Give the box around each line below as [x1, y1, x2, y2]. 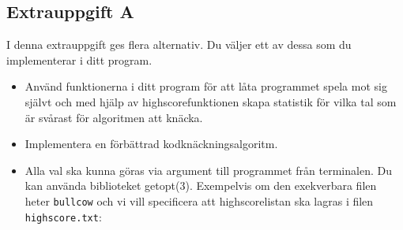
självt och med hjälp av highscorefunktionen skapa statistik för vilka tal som [24, 93, 397, 109]
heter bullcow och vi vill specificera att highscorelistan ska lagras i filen [24, 192, 374, 209]
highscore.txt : [24, 208, 102, 224]
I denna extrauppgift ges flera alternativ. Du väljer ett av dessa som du [6, 36, 352, 53]
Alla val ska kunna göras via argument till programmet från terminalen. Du [24, 161, 392, 178]
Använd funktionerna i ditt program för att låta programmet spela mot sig [24, 78, 387, 95]
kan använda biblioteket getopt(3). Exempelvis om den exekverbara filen [24, 177, 377, 194]
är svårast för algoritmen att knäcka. [24, 109, 203, 125]
